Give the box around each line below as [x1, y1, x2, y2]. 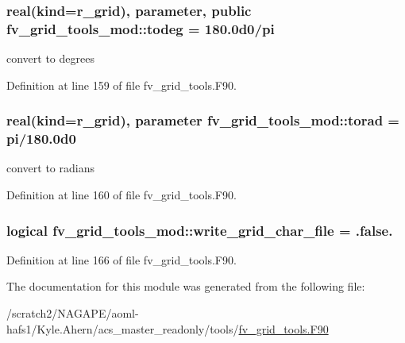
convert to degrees [6, 50, 94, 67]
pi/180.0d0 [6, 129, 76, 148]
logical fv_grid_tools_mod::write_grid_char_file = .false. [6, 220, 393, 240]
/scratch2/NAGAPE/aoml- [6, 305, 139, 322]
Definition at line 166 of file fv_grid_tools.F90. [6, 251, 237, 268]
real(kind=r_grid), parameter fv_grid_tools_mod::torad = [6, 110, 399, 130]
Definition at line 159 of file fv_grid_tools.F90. [6, 76, 237, 93]
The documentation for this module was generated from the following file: [6, 278, 365, 295]
